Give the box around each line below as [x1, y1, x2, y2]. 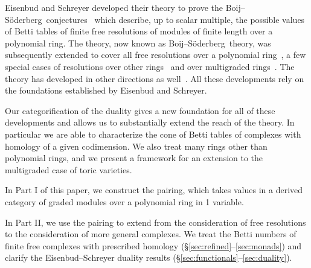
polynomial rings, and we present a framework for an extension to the [5, 152, 263, 164]
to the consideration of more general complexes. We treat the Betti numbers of [5, 228, 297, 240]
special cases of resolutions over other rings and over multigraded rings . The [5, 60, 295, 72]
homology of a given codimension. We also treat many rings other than [5, 139, 268, 152]
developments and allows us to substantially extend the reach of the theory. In [5, 116, 295, 129]
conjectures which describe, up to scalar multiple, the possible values [46, 13, 305, 25]
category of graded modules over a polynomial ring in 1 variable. [5, 195, 244, 208]
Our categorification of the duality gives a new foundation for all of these [5, 104, 275, 116]
